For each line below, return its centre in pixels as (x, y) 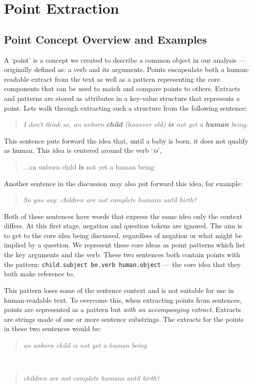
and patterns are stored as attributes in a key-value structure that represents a (122, 98)
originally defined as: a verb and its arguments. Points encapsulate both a (114, 69)
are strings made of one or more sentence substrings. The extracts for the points (124, 319)
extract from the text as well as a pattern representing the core (126, 79)
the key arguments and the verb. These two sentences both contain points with (122, 254)
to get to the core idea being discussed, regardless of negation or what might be (123, 235)
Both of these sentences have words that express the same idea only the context (123, 216)
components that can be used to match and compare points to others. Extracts (122, 88)
